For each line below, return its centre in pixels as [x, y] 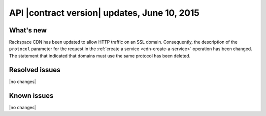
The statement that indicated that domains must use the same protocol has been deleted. [100, 56]
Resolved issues [35, 70]
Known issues [31, 96]
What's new [28, 30]
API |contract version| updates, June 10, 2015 [104, 13]
